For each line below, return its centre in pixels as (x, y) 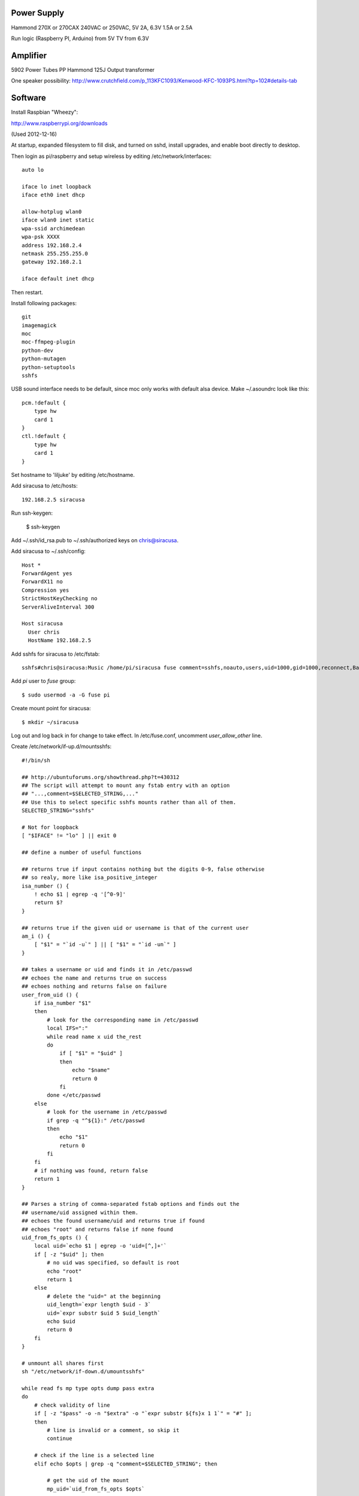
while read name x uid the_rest (94, 1036)
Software (28, 98)
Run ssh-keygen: (32, 513)
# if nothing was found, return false (91, 1170)
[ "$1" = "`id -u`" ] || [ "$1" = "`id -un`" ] (105, 945)
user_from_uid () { (50, 995)
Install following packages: (44, 303)
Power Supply (38, 13)
